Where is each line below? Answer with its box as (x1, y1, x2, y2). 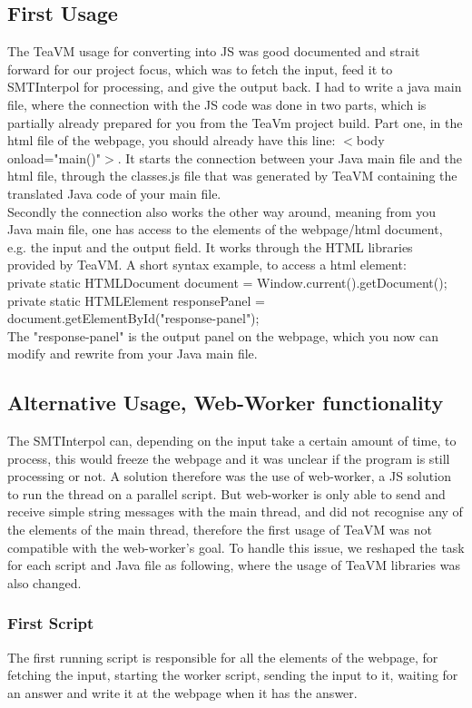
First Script (7, 612, 94, 634)
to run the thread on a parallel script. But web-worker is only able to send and (7, 484, 446, 503)
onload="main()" (7, 148, 102, 167)
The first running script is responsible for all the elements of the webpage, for (7, 647, 438, 666)
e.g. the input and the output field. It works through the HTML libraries (7, 237, 413, 256)
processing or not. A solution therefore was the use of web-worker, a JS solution (7, 467, 451, 486)
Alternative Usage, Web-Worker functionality (7, 388, 444, 417)
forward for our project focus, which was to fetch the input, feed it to (7, 59, 393, 78)
